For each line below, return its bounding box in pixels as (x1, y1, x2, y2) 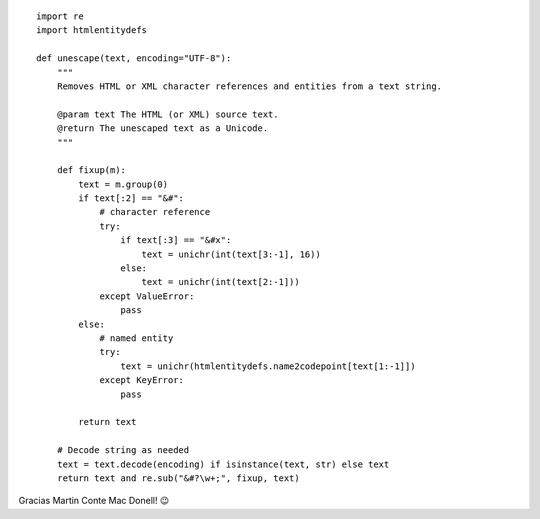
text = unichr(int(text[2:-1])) (141, 276, 300, 288)
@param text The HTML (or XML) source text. (56, 108, 279, 120)
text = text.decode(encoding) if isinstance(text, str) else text (56, 458, 390, 470)
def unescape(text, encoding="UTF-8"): (36, 53, 232, 64)
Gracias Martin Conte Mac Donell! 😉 (18, 495, 170, 507)
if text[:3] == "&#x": (120, 235, 232, 246)
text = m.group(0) (78, 178, 169, 190)
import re (36, 11, 84, 22)
